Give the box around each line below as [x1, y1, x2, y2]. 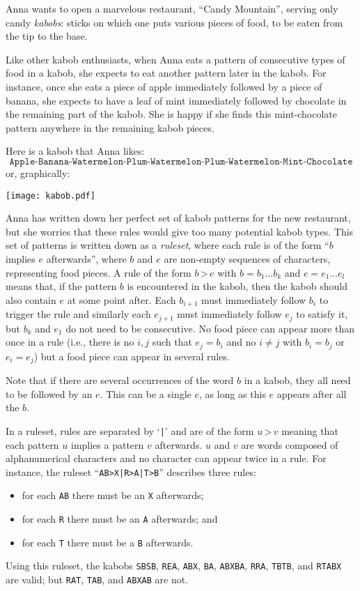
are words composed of [241, 437, 338, 452]
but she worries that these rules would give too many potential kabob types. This [6, 224, 354, 238]
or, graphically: [6, 165, 70, 180]
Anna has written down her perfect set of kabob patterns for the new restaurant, [6, 210, 351, 225]
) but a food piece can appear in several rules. [33, 348, 230, 363]
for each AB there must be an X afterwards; [22, 488, 204, 502]
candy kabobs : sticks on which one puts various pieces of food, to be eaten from [6, 15, 343, 29]
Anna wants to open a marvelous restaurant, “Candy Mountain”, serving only [6, 1, 338, 15]
